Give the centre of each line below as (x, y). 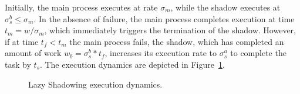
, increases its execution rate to (161, 53)
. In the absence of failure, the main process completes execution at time (164, 18)
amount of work (33, 53)
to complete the (258, 53)
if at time (22, 41)
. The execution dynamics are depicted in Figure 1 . (132, 64)
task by (18, 64)
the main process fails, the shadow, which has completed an (177, 41)
